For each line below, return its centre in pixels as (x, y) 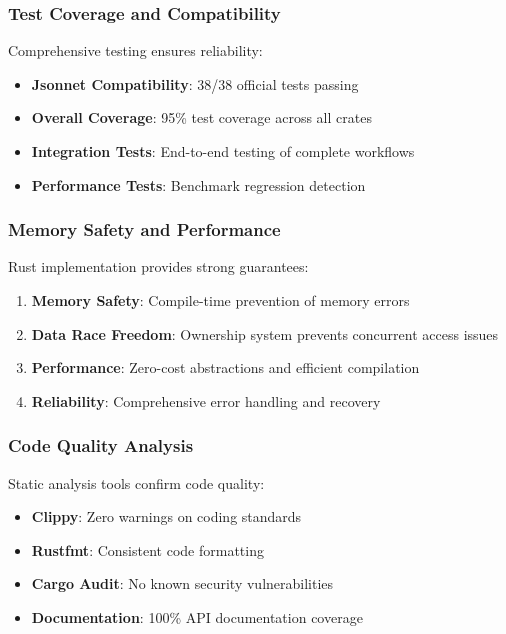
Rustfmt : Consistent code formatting (147, 549)
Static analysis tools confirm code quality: (136, 482)
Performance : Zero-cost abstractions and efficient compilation (225, 367)
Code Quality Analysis (101, 445)
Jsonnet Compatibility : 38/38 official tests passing (195, 83)
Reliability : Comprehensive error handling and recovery (206, 400)
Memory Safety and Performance (144, 229)
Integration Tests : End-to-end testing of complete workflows (223, 151)
